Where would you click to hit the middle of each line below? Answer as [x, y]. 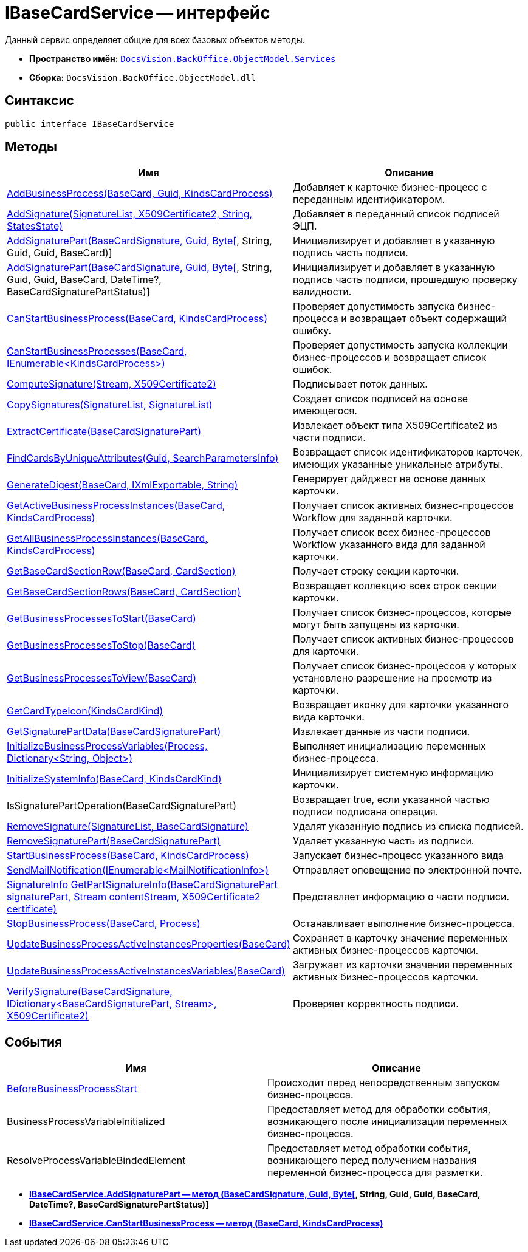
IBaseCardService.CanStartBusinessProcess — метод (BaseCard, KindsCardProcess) [206, 1223]
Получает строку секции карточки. [376, 571]
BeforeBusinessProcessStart [72, 1089]
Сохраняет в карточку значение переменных [400, 938]
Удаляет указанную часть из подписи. [383, 841]
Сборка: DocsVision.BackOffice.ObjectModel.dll [143, 77]
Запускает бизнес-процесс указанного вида [398, 856]
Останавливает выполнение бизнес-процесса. [404, 924]
